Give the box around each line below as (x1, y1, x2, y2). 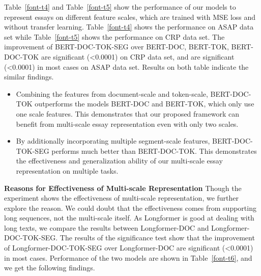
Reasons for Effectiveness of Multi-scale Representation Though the (4, 182, 242, 193)
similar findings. (4, 71, 54, 82)
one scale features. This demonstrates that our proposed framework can (16, 108, 239, 119)
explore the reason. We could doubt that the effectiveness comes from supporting (4, 202, 256, 213)
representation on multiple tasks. (16, 165, 119, 176)
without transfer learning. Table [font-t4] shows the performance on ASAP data (4, 21, 254, 32)
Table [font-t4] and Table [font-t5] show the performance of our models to (4, 2, 236, 12)
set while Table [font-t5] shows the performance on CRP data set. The (4, 31, 225, 42)
